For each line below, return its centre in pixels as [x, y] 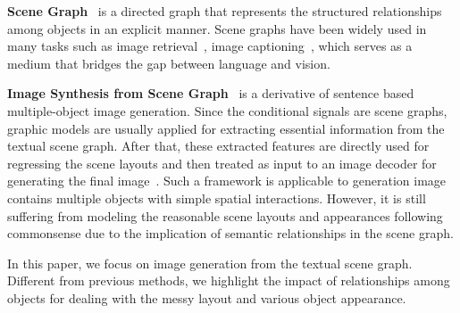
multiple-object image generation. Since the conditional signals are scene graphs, [227, 110]
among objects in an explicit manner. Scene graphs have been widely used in [217, 28]
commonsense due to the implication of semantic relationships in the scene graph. [230, 233]
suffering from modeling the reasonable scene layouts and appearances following [225, 215]
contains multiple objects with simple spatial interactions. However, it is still [217, 198]
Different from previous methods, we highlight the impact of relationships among [229, 280]
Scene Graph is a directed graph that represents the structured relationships [225, 11]
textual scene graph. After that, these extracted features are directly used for [218, 146]
